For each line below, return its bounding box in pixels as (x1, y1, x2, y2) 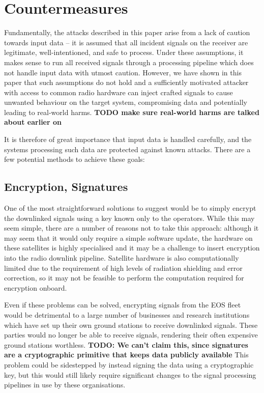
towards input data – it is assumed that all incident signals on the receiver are (4, 37, 248, 47)
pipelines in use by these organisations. (4, 379, 126, 390)
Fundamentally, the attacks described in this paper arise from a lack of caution (4, 27, 250, 38)
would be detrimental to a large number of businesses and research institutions (4, 309, 250, 320)
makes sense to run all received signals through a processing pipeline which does (4, 57, 254, 67)
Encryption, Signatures (4, 179, 128, 194)
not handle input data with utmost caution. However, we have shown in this (4, 67, 242, 77)
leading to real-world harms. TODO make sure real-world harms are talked (4, 106, 259, 117)
